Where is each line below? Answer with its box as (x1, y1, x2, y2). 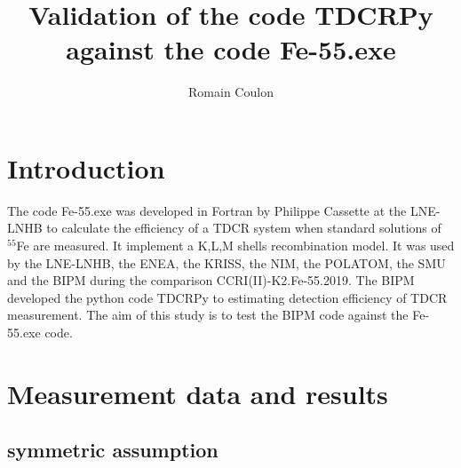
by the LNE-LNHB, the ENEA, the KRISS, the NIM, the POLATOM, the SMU (7, 253, 446, 272)
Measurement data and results (7, 375, 388, 411)
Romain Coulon (188, 83, 274, 101)
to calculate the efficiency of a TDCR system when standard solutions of (46, 218, 441, 237)
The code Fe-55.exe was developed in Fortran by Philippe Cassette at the (7, 201, 407, 219)
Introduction (7, 149, 165, 186)
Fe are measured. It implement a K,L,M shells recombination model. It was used (16, 236, 455, 255)
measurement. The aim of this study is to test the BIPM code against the (7, 305, 409, 324)
